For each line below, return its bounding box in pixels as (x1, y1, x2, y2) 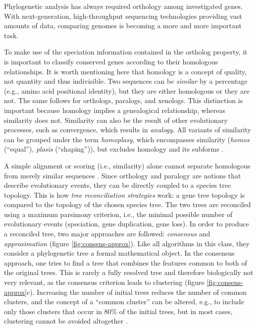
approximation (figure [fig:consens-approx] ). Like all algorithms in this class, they (4, 238, 250, 248)
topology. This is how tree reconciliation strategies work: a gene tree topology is (4, 189, 245, 200)
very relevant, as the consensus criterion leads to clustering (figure (4, 277, 205, 287)
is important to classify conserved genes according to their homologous (4, 56, 218, 66)
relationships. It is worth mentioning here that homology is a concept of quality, (4, 66, 247, 76)
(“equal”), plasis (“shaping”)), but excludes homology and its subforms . (4, 144, 224, 154)
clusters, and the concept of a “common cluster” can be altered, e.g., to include (4, 296, 244, 307)
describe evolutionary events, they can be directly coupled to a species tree (4, 180, 231, 190)
